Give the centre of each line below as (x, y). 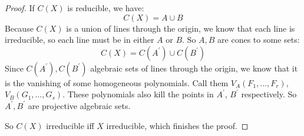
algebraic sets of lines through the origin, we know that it (194, 68)
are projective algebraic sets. (79, 105)
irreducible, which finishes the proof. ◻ (177, 125)
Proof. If (20, 8)
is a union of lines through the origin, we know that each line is (181, 28)
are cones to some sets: (259, 40)
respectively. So (269, 94)
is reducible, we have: (106, 8)
